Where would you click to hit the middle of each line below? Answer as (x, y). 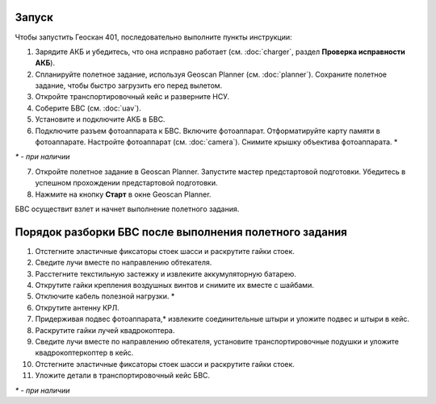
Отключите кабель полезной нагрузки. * (105, 296)
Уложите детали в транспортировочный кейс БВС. (122, 376)
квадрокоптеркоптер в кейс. (84, 353)
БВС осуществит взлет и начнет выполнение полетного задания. (127, 209)
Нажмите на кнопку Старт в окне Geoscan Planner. (123, 194)
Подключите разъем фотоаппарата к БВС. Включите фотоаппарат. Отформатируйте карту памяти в (208, 131)
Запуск (34, 17)
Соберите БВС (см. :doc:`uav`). (88, 108)
